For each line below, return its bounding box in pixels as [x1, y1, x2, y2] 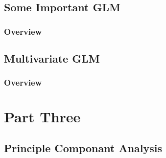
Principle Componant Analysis [4, 140, 162, 156]
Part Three [4, 107, 81, 127]
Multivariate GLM [4, 51, 100, 66]
